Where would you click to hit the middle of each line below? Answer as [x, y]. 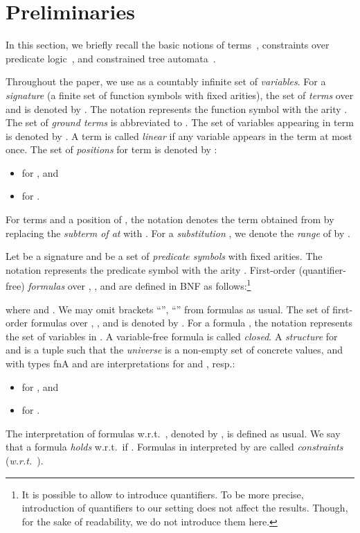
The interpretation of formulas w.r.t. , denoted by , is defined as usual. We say [173, 433]
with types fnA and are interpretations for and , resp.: [120, 364]
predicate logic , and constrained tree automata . [111, 58]
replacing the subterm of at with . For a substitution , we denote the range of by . [178, 233]
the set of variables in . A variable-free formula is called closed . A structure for [172, 336]
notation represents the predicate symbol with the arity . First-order [151, 269]
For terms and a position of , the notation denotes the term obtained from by [170, 219]
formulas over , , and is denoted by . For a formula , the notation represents [191, 323]
